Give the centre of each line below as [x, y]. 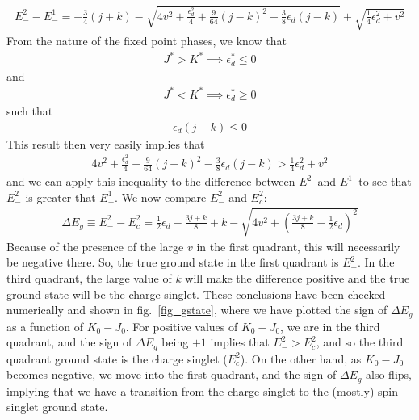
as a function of [45, 326]
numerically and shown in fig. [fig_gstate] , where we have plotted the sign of [197, 310]
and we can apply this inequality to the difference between [151, 181]
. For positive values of [182, 326]
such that [30, 111]
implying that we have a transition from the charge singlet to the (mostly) [191, 391]
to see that [385, 181]
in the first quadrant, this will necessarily [298, 246]
